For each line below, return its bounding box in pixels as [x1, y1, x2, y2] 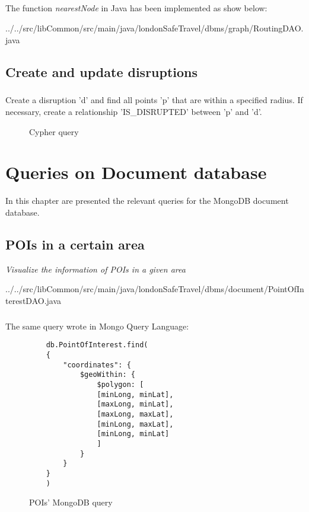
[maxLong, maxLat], [97, 409, 174, 418]
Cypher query [29, 125, 79, 137]
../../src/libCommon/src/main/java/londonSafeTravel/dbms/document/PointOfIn [5, 283, 304, 295]
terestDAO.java [5, 294, 62, 306]
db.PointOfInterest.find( [46, 341, 148, 350]
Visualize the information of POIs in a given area [5, 263, 186, 275]
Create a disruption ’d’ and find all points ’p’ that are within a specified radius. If [5, 94, 303, 106]
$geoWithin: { [79, 370, 135, 379]
